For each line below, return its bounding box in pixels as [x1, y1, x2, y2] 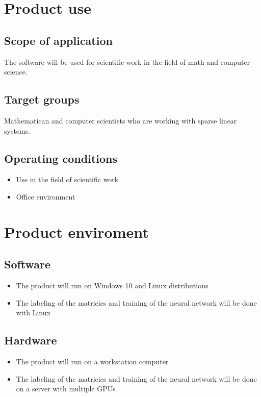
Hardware [4, 332, 57, 348]
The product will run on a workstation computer [16, 356, 169, 367]
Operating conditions [4, 150, 118, 166]
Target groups [4, 91, 80, 107]
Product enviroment [4, 221, 149, 242]
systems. [4, 125, 31, 136]
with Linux [16, 307, 50, 318]
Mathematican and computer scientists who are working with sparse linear [4, 115, 237, 126]
